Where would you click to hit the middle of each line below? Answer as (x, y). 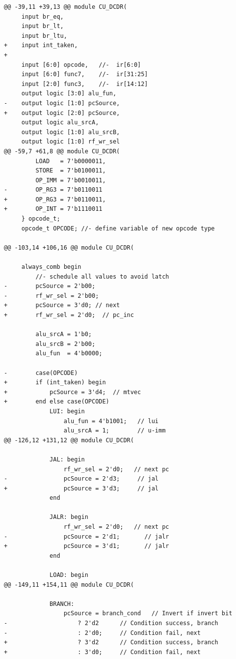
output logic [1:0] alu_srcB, (71, 132)
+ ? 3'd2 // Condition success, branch (111, 643)
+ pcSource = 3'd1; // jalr (87, 546)
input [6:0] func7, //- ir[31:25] (85, 74)
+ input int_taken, (41, 45)
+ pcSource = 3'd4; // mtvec (73, 392)
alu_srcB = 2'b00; (66, 344)
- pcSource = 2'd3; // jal (81, 479)
